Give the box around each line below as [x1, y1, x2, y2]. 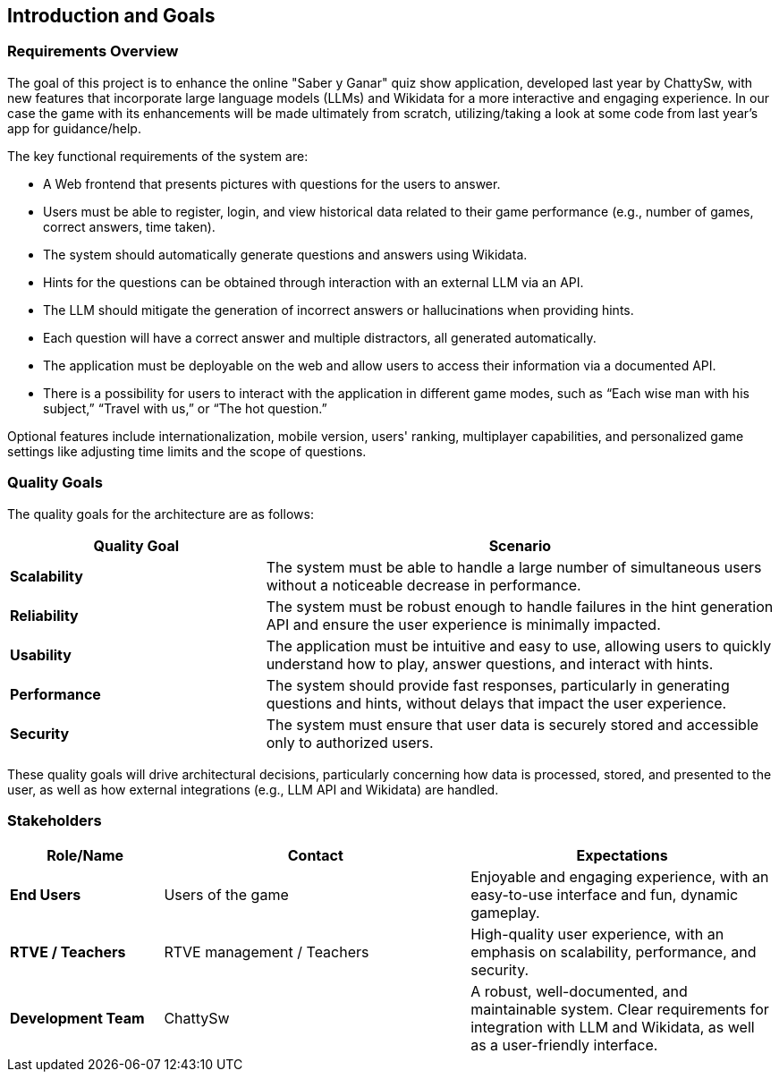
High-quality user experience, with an [470, 925, 724, 944]
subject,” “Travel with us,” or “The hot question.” [43, 400, 327, 416]
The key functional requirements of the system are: [7, 148, 309, 164]
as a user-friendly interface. [470, 1036, 658, 1055]
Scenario [488, 536, 552, 555]
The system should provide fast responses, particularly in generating [266, 675, 730, 694]
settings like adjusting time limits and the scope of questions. [7, 443, 367, 459]
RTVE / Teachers [10, 943, 126, 962]
